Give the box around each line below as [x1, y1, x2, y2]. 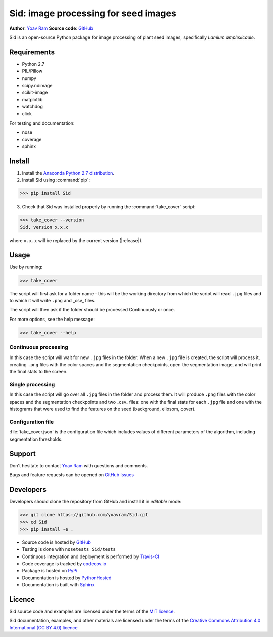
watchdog [22, 104, 43, 110]
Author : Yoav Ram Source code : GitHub [9, 25, 94, 31]
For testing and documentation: [9, 120, 75, 126]
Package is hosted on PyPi [22, 568, 78, 574]
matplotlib [22, 96, 43, 102]
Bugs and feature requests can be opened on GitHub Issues [9, 472, 134, 478]
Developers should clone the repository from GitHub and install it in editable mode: [9, 498, 182, 504]
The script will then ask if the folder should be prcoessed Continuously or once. [9, 307, 175, 313]
